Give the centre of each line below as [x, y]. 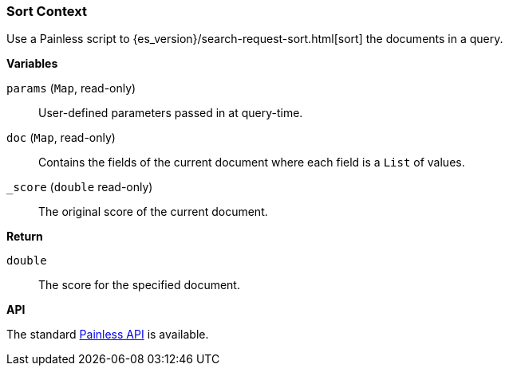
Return [25, 237]
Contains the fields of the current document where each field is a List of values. [252, 163]
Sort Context [47, 11]
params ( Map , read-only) [71, 88]
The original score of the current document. [153, 212]
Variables [32, 64]
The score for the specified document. [139, 285]
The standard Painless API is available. [108, 335]
